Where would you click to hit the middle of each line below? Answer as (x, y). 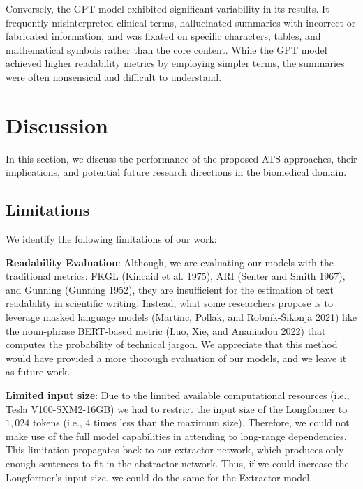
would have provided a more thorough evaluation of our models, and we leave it (176, 358)
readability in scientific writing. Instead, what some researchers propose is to (169, 303)
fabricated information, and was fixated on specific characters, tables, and (163, 36)
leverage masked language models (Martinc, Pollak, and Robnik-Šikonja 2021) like (181, 317)
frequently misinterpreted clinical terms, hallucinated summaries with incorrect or (181, 22)
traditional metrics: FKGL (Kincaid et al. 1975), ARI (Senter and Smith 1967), (176, 276)
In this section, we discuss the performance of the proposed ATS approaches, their (181, 158)
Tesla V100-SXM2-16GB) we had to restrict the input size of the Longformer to (177, 408)
